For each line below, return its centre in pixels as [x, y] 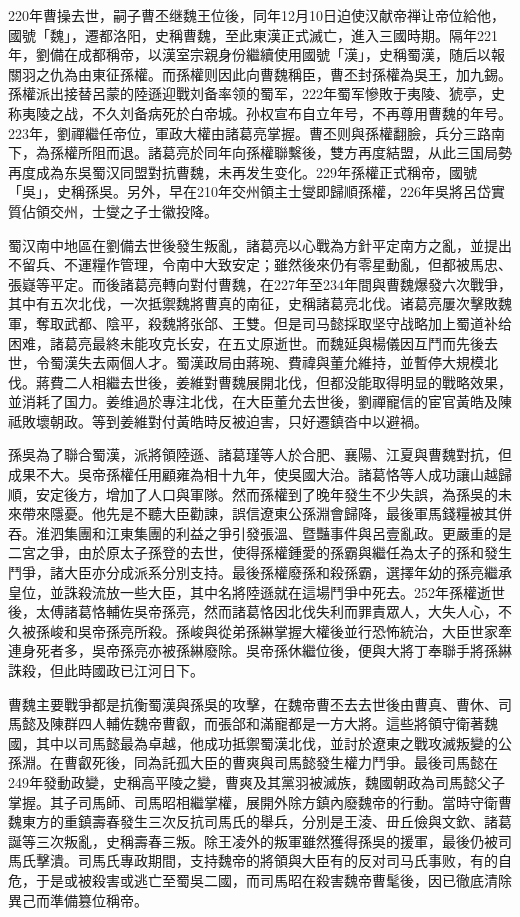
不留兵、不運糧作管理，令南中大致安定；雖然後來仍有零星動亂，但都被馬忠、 [260, 264]
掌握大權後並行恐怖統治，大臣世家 [385, 630]
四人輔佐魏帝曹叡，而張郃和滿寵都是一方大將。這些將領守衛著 [280, 723]
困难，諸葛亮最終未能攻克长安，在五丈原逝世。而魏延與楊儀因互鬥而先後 [246, 342]
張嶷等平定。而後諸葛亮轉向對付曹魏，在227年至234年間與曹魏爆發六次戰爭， [260, 283]
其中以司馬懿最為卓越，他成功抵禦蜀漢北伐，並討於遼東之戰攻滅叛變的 [266, 742]
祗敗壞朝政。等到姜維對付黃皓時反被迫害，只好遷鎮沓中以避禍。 [218, 420]
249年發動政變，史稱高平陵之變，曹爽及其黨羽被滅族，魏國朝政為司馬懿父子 [256, 781]
